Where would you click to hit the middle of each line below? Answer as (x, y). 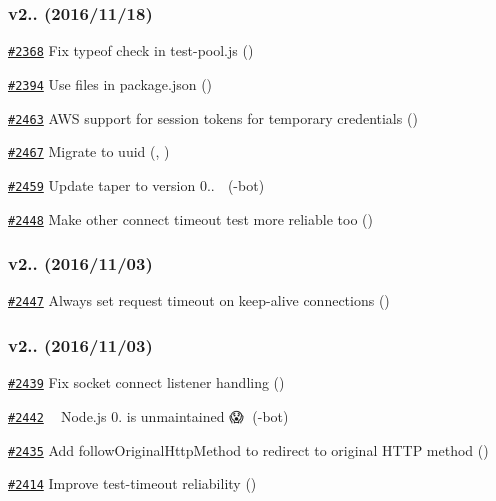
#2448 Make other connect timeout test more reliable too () (190, 218)
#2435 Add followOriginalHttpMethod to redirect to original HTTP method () (248, 449)
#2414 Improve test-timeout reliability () (132, 483)
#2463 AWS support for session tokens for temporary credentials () (213, 117)
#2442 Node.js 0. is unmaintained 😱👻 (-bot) (148, 415)
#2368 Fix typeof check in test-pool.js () (131, 50)
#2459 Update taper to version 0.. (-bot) (136, 184)
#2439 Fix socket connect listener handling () (146, 382)
